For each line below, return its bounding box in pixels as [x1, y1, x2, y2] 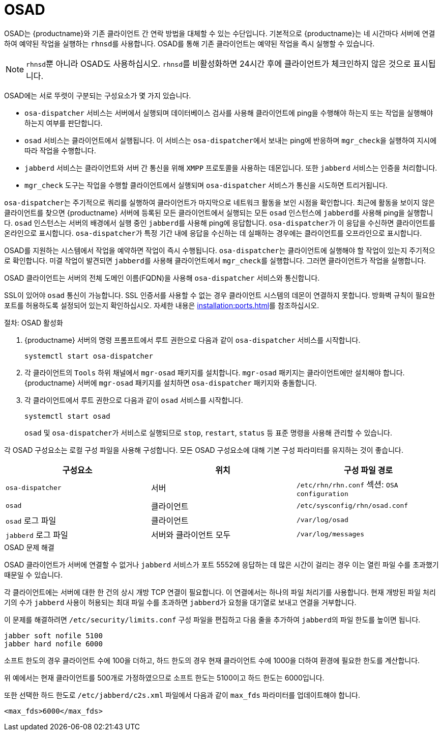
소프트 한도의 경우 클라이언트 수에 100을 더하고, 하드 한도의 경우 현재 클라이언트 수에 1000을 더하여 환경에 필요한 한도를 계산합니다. [4, 656, 420, 665]
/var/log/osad [296, 516, 348, 524]
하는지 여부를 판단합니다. [24, 118, 103, 127]
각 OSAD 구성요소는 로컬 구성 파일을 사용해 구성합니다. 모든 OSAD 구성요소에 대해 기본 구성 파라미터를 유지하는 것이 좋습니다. [4, 445, 404, 454]
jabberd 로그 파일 [6, 529, 68, 540]
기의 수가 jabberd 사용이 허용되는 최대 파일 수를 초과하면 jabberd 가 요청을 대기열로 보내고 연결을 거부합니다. [4, 597, 357, 607]
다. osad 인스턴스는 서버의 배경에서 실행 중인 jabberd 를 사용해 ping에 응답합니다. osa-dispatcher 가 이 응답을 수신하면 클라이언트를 [4, 218, 435, 227]
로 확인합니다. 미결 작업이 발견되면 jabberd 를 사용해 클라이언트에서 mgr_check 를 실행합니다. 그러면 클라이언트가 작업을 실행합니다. [4, 256, 426, 265]
